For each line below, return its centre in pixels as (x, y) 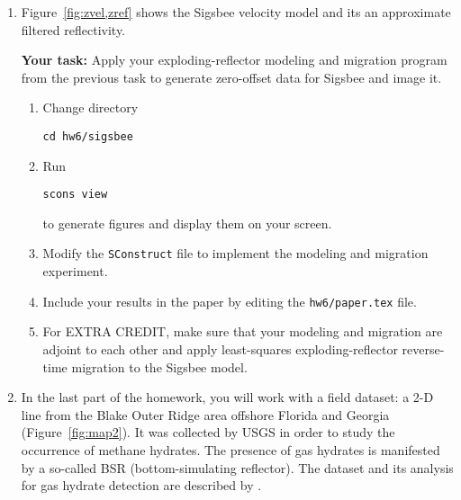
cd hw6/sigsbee (88, 136)
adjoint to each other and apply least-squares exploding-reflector (220, 348)
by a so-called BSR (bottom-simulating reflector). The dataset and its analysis (237, 467)
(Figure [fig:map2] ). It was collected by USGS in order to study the (208, 432)
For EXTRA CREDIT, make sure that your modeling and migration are (243, 331)
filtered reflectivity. (73, 29)
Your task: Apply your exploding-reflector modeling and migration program (234, 60)
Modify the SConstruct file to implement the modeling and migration (235, 253)
